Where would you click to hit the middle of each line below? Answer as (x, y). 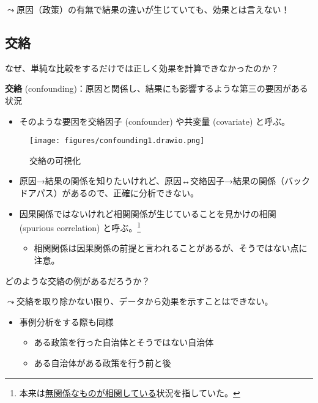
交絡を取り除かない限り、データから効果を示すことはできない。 (145, 301)
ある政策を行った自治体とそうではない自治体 (124, 342)
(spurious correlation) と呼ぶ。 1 (80, 227)
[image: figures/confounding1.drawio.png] (117, 141)
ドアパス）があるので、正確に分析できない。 (109, 193)
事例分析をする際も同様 (66, 321)
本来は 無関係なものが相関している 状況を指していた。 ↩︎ (130, 392)
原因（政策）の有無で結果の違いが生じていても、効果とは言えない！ (153, 9)
